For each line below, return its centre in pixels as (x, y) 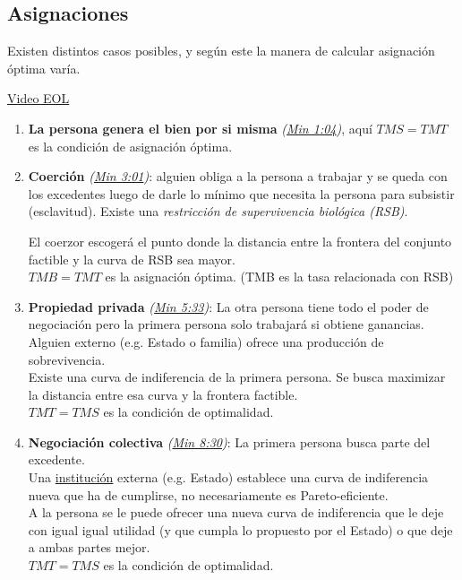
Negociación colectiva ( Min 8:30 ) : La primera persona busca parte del (229, 441)
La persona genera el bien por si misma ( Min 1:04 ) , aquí (200, 128)
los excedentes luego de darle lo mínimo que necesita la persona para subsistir (241, 193)
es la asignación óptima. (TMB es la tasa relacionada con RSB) (279, 277)
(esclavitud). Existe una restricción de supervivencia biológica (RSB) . (218, 211)
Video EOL (38, 98)
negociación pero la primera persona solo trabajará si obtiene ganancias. (226, 324)
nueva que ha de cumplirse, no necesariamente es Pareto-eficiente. (208, 494)
